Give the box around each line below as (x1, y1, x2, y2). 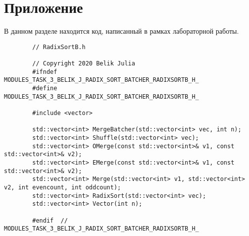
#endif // (32, 217, 68, 224)
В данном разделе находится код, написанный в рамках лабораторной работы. (4, 26, 239, 36)
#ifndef (32, 68, 57, 75)
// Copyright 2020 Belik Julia (32, 60, 135, 67)
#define (32, 85, 57, 92)
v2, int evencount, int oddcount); (4, 183, 121, 191)
